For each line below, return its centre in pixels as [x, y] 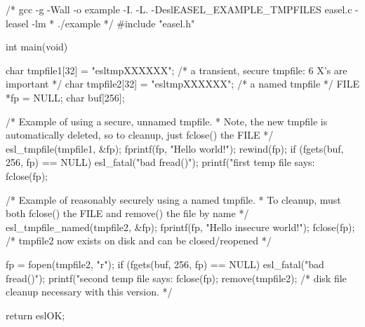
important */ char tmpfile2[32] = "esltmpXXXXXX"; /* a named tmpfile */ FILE [182, 84]
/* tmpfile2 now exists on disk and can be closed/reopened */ [139, 241]
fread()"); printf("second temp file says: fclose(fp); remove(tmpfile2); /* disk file [176, 278]
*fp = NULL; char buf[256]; [65, 97]
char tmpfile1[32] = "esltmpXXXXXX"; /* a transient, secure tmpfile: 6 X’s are [177, 70]
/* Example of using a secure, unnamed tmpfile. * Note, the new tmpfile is [167, 121]
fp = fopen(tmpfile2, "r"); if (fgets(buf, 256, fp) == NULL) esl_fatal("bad [165, 264]
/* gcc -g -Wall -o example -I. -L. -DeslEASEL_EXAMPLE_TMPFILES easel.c [179, 9]
